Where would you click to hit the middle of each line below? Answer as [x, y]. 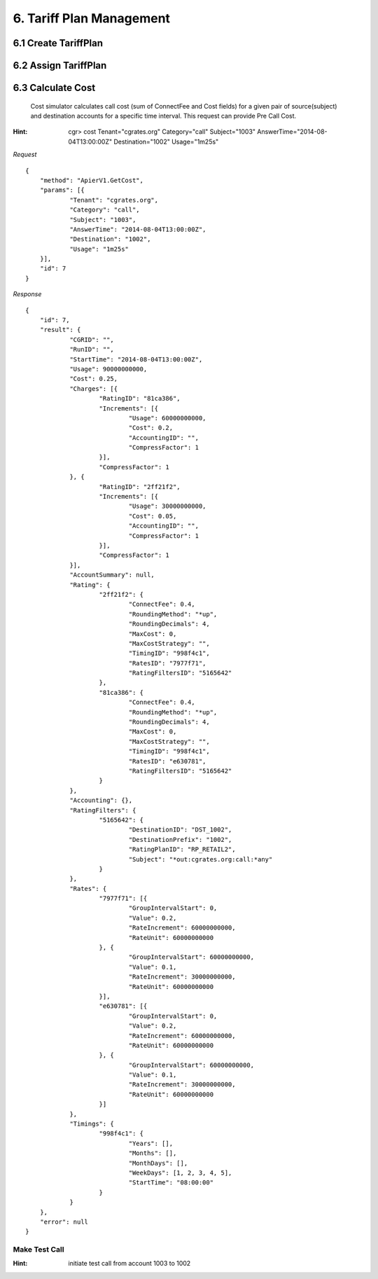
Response [27, 294]
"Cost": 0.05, [153, 516]
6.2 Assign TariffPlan [60, 65]
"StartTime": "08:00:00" [171, 1183]
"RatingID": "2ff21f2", [140, 486]
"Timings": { [92, 1124]
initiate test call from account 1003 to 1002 [129, 1264]
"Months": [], [153, 1153]
